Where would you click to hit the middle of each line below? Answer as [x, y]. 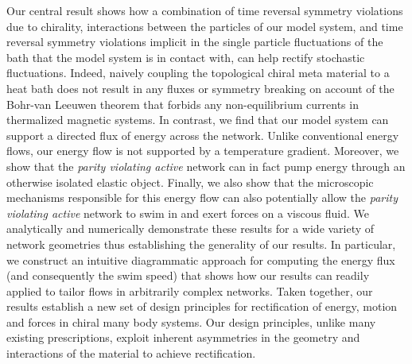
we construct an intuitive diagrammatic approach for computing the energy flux [201, 259]
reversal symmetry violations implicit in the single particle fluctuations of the [195, 42]
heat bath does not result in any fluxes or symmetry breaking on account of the [200, 88]
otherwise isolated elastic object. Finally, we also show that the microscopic [190, 182]
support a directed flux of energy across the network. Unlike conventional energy [203, 135]
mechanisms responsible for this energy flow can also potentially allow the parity [202, 197]
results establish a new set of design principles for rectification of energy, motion [202, 306]
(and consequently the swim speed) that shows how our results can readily [188, 275]
